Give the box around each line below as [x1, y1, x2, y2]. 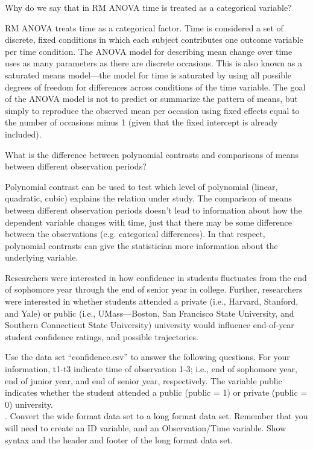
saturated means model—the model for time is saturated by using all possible [5, 68, 292, 81]
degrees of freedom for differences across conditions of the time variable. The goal [5, 80, 306, 93]
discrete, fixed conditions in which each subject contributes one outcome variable [5, 33, 303, 46]
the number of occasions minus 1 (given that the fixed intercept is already [5, 116, 278, 128]
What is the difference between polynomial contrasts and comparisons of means [5, 148, 299, 160]
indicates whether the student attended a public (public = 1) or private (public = [5, 386, 308, 399]
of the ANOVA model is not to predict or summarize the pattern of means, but [5, 92, 298, 105]
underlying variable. [5, 251, 78, 264]
